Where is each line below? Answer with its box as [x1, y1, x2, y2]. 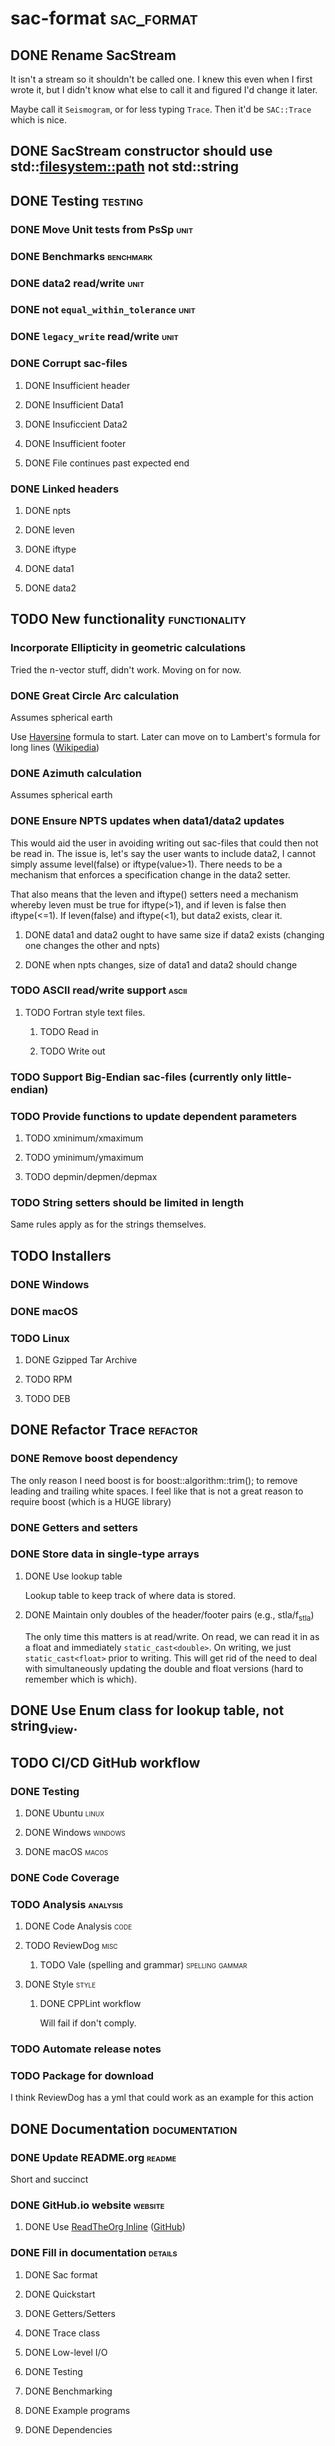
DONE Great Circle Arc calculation [10, 688, 180, 702]
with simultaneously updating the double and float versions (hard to [24, 1662, 304, 1674]
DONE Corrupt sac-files [10, 357, 128, 371]
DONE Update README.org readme [10, 2150, 177, 2164]
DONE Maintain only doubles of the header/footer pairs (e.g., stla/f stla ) [24, 1608, 315, 1623]
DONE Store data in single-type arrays [10, 1547, 200, 1561]
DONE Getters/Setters [24, 2307, 117, 2319]
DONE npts [24, 504, 72, 516]
